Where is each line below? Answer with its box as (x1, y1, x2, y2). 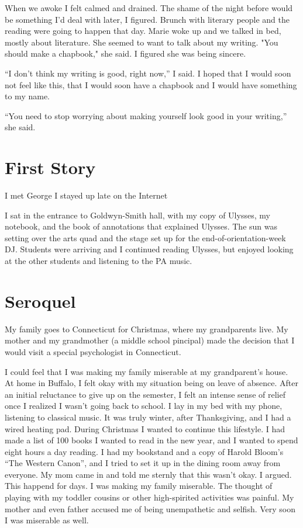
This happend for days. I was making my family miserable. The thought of (5, 480, 273, 492)
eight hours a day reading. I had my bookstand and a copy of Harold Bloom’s (5, 445, 284, 457)
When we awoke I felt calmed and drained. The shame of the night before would (5, 2, 293, 13)
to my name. (5, 90, 50, 102)
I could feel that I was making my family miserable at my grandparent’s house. (5, 365, 288, 377)
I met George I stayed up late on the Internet (5, 189, 168, 202)
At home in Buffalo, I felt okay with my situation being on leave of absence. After (5, 377, 299, 389)
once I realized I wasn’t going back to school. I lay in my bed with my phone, (5, 400, 283, 412)
